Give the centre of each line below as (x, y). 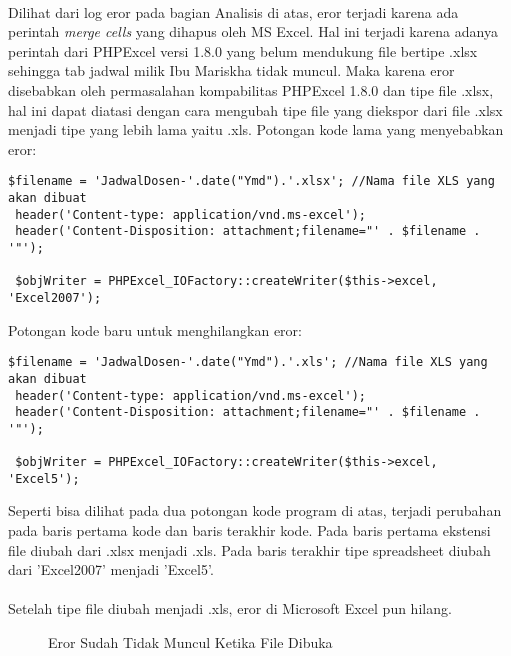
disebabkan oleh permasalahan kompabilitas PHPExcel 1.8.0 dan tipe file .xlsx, (251, 89)
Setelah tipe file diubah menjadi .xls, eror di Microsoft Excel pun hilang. (230, 608)
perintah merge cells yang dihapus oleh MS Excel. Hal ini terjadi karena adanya (253, 31)
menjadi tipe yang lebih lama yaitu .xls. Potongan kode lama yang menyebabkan (256, 129)
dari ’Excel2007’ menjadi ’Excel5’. (111, 569)
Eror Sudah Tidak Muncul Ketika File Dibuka (190, 642)
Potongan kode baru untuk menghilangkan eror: (155, 329)
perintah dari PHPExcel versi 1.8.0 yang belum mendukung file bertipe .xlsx (243, 50)
